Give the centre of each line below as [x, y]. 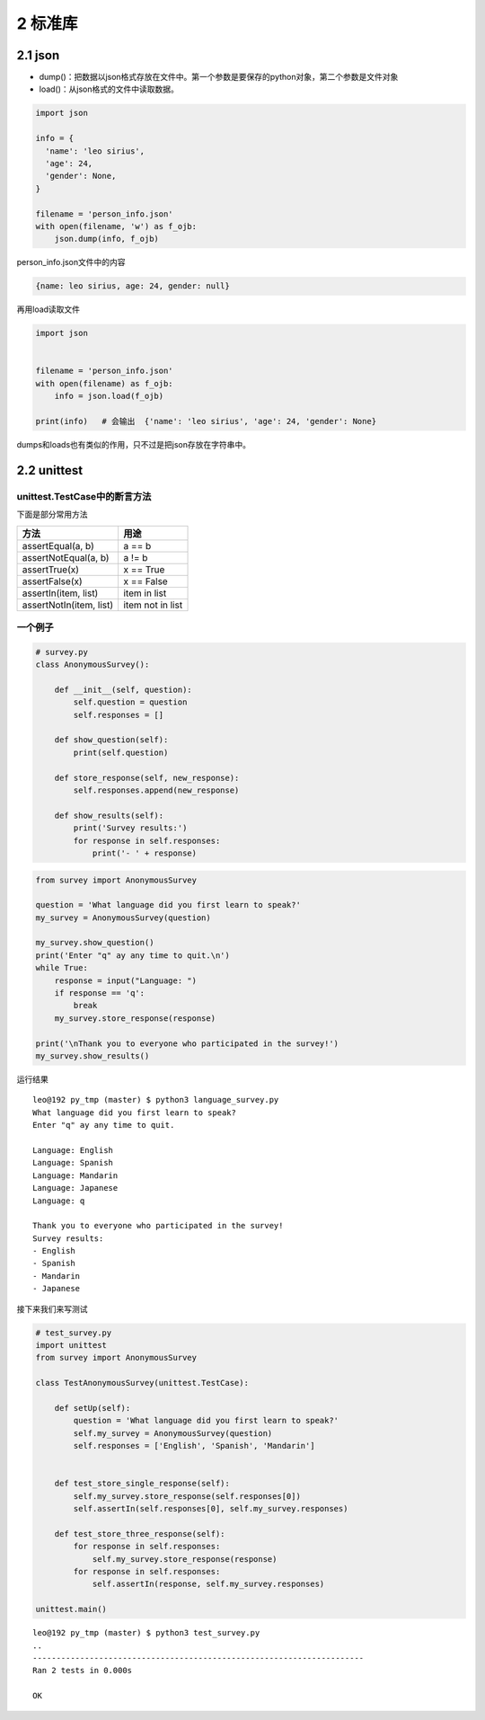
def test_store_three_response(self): [140, 1534]
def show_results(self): [109, 815]
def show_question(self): [111, 740]
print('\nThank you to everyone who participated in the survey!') [187, 1043]
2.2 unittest [50, 470]
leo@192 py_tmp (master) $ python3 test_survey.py [146, 1633]
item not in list [153, 605]
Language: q [59, 1201]
